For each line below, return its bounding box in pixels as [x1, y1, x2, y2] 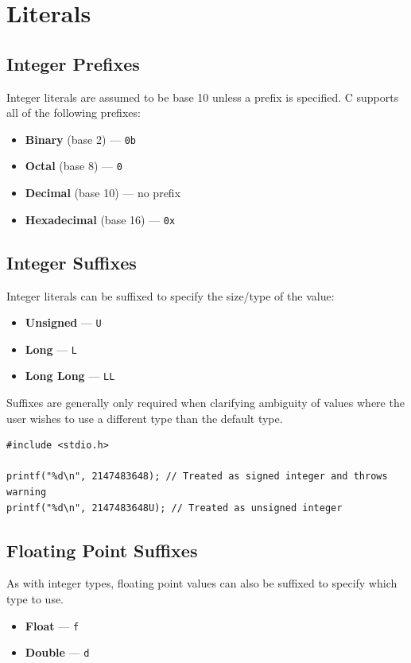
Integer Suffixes [6, 250, 137, 274]
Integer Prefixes [6, 51, 140, 76]
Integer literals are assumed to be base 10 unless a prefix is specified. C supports [6, 88, 399, 105]
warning [6, 487, 47, 498]
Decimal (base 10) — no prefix [25, 184, 181, 201]
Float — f [25, 617, 79, 634]
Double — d [25, 644, 90, 661]
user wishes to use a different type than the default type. [6, 409, 283, 426]
